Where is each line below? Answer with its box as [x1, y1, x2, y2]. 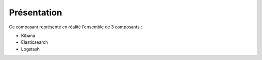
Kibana [21, 33, 35, 38]
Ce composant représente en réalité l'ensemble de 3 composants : [9, 24, 143, 30]
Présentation [9, 7, 63, 18]
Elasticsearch [21, 39, 48, 45]
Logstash [21, 46, 40, 52]
